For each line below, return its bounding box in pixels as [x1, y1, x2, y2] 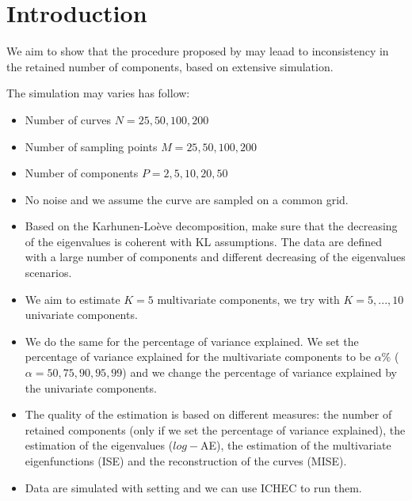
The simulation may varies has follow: [6, 85, 190, 101]
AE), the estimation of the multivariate [200, 437, 391, 454]
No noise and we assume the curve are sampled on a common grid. [25, 191, 349, 207]
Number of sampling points [25, 138, 158, 154]
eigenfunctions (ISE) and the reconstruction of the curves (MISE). [25, 453, 347, 469]
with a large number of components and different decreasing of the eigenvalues [25, 249, 406, 265]
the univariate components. [25, 379, 157, 396]
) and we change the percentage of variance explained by [122, 364, 397, 381]
